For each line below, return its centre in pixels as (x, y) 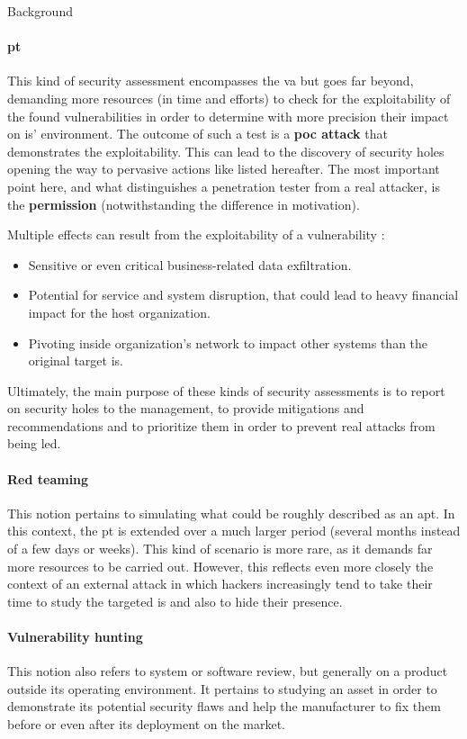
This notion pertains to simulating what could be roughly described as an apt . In (231, 513)
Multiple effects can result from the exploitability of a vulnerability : (196, 234)
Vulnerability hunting (75, 637)
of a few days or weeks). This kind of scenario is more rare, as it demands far (220, 549)
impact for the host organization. (119, 312)
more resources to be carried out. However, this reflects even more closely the (220, 566)
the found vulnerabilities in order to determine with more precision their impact (228, 116)
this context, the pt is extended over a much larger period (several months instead (234, 531)
